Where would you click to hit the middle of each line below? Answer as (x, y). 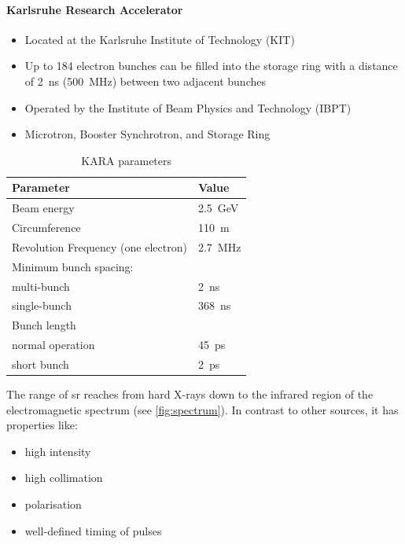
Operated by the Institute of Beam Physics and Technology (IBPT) (188, 107)
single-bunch (42, 305)
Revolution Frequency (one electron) (99, 246)
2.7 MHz (219, 246)
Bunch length (44, 325)
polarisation (53, 504)
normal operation (53, 345)
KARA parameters (127, 160)
